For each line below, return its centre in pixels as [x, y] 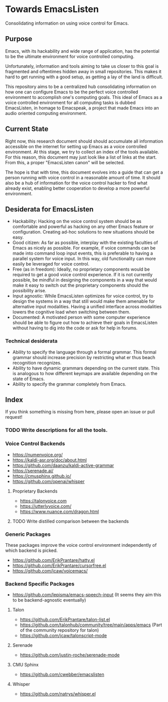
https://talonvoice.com [43, 501]
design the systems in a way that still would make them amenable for [84, 301]
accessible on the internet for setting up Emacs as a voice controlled [76, 146]
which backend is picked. [32, 550]
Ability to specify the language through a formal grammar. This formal [84, 352]
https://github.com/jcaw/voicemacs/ [50, 571]
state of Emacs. [29, 379]
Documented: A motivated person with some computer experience [81, 317]
